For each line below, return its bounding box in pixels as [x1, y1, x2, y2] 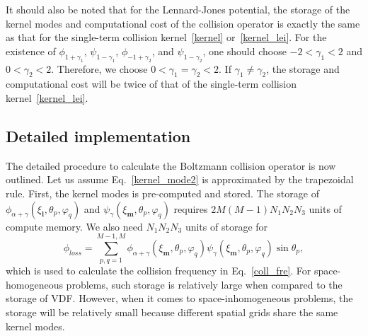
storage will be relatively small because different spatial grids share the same [6, 305, 338, 319]
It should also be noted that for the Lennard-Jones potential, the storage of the [6, 2, 350, 16]
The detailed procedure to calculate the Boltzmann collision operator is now [6, 158, 336, 173]
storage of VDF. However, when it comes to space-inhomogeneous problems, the [6, 291, 353, 306]
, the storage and [266, 61, 340, 76]
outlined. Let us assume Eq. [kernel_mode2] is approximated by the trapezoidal [6, 172, 354, 187]
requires [173, 201, 208, 216]
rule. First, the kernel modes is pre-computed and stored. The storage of [6, 185, 319, 200]
